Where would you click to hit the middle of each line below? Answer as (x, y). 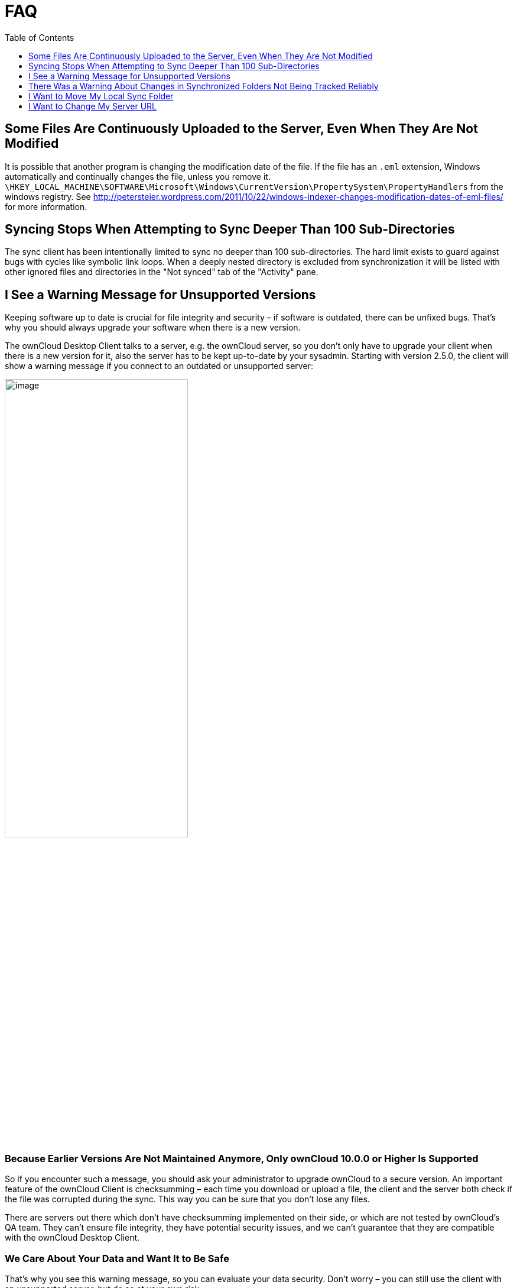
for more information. (46, 206)
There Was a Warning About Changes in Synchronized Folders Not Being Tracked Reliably (204, 86)
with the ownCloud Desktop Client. (72, 1238)
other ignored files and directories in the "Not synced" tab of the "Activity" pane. (162, 272)
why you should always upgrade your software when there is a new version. (153, 328)
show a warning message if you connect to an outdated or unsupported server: (159, 366)
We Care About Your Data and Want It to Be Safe (117, 1258)
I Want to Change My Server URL (92, 106)
